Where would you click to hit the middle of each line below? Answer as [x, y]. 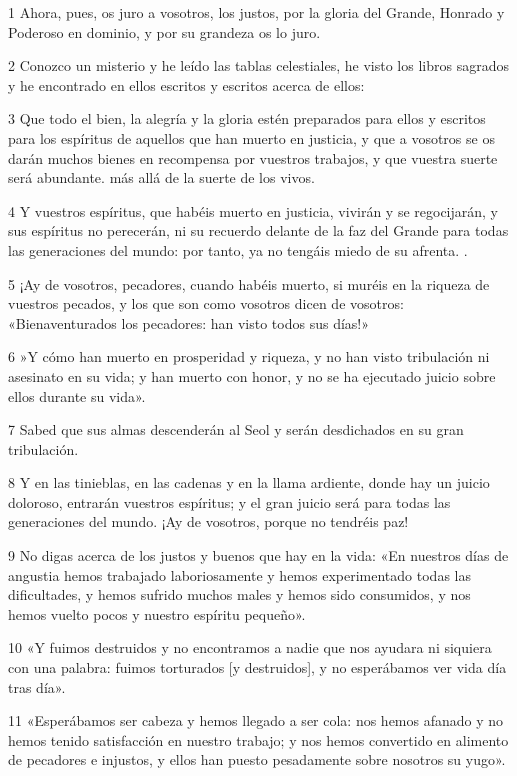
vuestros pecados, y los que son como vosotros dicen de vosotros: [206, 303]
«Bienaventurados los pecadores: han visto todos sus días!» [189, 322]
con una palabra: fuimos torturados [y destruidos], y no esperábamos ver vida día [257, 667]
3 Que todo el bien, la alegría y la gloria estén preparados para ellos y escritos [247, 118]
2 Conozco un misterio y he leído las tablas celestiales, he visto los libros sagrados [258, 65]
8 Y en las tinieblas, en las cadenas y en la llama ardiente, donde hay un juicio [249, 482]
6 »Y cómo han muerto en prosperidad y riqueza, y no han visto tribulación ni [249, 356]
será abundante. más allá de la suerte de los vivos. [161, 177]
